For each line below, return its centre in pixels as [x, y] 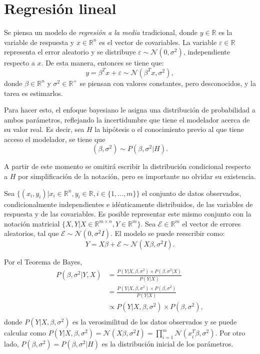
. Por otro [230, 333]
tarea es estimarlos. [33, 93]
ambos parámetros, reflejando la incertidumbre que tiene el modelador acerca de [127, 119]
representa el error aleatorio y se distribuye [70, 52]
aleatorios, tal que [31, 233]
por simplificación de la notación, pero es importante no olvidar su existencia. [137, 176]
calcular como [25, 333]
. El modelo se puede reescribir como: [167, 233]
